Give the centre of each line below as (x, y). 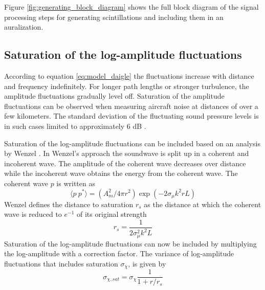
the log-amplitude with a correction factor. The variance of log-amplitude (119, 253)
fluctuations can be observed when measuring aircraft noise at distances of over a (131, 106)
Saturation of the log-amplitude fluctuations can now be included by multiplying (130, 243)
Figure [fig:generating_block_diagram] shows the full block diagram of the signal (131, 7)
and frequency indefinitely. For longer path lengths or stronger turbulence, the (127, 86)
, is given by (147, 263)
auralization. (24, 27)
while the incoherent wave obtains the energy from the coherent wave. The (121, 173)
